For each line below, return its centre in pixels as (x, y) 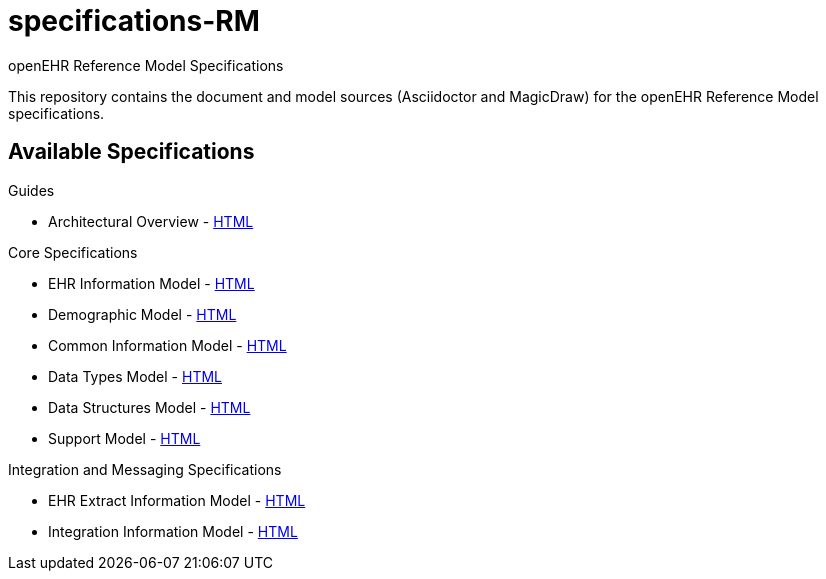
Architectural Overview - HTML (151, 221)
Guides (31, 190)
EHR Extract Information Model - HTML (177, 500)
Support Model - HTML (124, 438)
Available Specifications (131, 152)
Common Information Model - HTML (167, 345)
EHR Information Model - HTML (151, 283)
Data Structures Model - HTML (149, 407)
